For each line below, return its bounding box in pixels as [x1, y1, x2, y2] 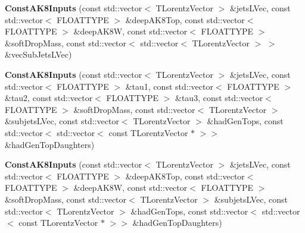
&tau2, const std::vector [5, 92, 93, 104]
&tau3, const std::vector [175, 92, 263, 104]
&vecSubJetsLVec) [5, 48, 72, 61]
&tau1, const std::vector [125, 80, 213, 92]
